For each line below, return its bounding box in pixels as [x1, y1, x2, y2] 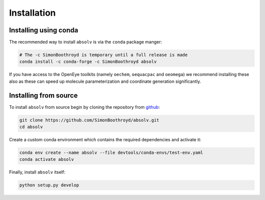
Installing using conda [9, 26, 79, 34]
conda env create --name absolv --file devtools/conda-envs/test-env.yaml [19, 150, 204, 155]
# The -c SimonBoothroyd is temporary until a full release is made [19, 52, 188, 58]
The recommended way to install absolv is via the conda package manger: [9, 39, 162, 45]
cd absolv [19, 124, 43, 130]
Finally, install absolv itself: [9, 169, 66, 175]
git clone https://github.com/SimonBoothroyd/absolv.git [19, 117, 159, 123]
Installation [9, 7, 56, 18]
